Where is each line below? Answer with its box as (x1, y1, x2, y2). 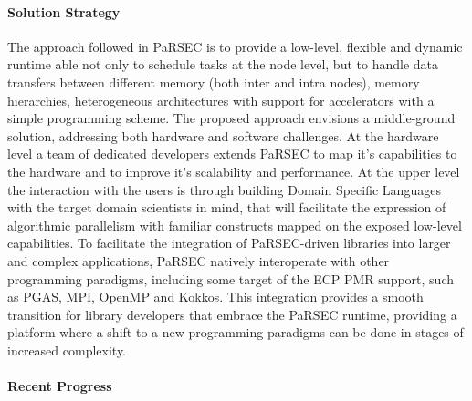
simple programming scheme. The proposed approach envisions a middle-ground (7, 108, 456, 128)
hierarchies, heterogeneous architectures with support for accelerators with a (7, 90, 435, 109)
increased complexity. (7, 340, 127, 359)
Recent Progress (7, 376, 112, 396)
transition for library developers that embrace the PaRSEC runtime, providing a (7, 304, 457, 324)
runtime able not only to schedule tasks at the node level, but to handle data (7, 55, 438, 74)
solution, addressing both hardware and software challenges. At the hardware (7, 126, 439, 145)
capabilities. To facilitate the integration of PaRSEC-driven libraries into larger (7, 233, 451, 252)
